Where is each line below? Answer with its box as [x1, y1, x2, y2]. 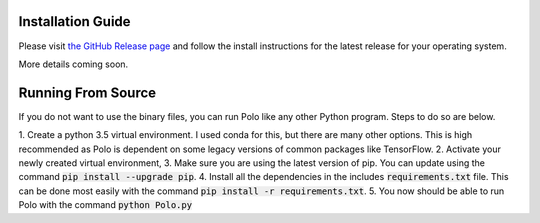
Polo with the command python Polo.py [18, 199, 193, 211]
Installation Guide [18, 13, 131, 30]
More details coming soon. [18, 58, 129, 70]
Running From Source [18, 84, 157, 101]
